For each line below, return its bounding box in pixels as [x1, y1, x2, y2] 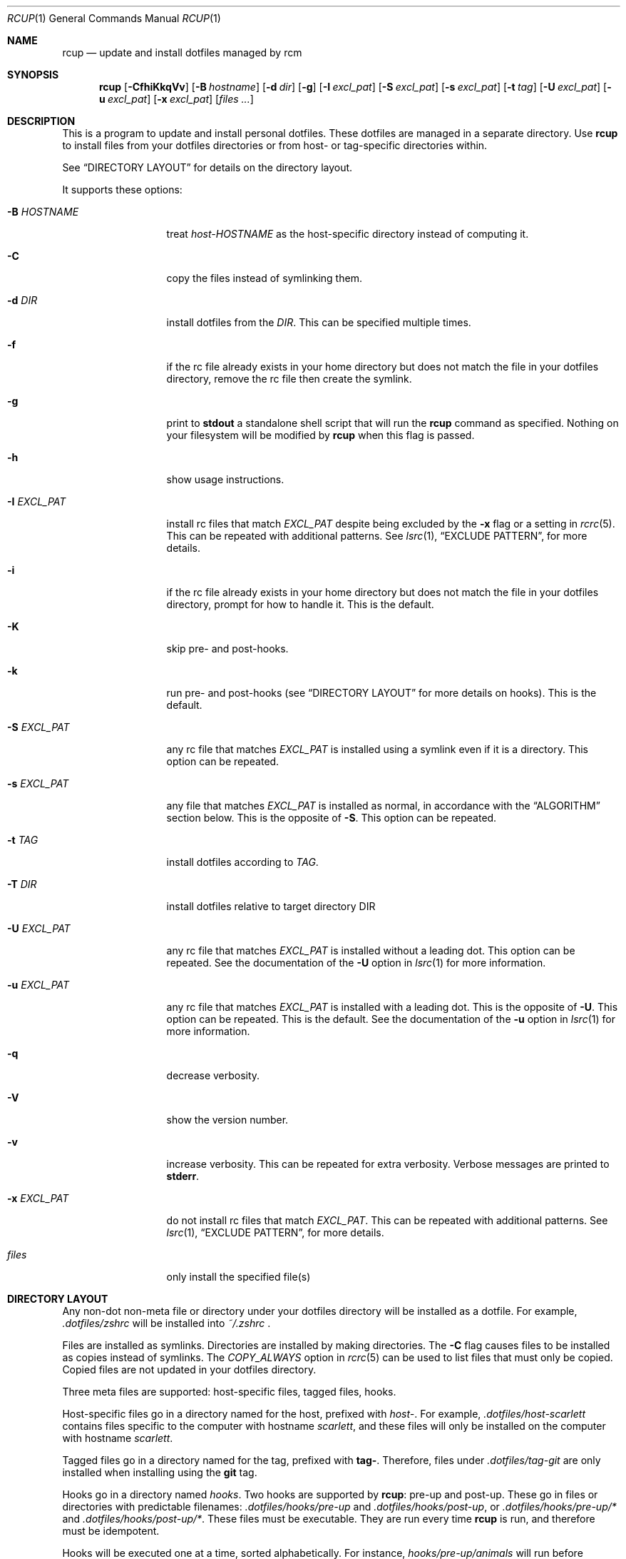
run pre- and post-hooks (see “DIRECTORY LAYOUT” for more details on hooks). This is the [166, 687, 597, 699]
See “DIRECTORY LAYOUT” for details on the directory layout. [62, 161, 353, 173]
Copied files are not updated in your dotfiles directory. [62, 1363, 317, 1376]
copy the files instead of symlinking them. [166, 272, 362, 284]
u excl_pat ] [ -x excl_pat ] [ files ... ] [99, 93, 254, 105]
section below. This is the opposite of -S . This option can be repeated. [166, 812, 497, 824]
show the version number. [166, 1114, 289, 1126]
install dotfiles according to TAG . [166, 856, 319, 868]
